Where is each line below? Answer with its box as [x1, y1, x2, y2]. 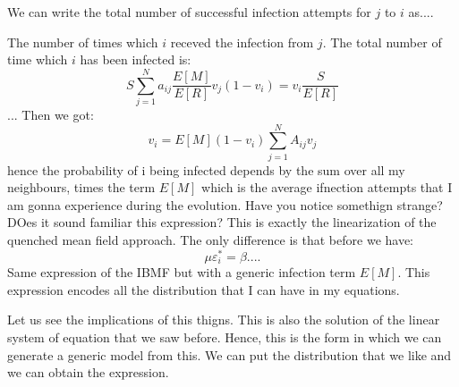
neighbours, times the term [7, 178, 156, 197]
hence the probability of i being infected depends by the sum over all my [7, 160, 405, 179]
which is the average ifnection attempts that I [201, 178, 453, 197]
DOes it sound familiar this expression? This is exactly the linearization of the [7, 213, 437, 231]
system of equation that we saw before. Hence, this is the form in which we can [7, 327, 442, 346]
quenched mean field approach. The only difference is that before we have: [7, 231, 414, 248]
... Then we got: [7, 105, 94, 123]
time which [7, 50, 68, 69]
